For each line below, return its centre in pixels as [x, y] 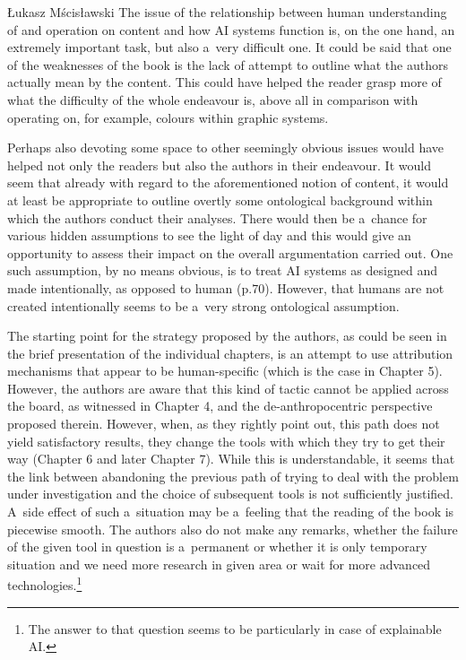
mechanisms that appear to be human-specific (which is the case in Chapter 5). [225, 371]
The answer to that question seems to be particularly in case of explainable [235, 628]
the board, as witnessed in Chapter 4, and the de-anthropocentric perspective [220, 406]
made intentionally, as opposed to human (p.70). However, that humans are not [226, 287]
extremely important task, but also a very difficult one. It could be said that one [229, 47]
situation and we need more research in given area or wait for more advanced [219, 564]
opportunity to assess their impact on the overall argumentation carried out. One [230, 252]
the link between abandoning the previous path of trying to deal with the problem [233, 476]
